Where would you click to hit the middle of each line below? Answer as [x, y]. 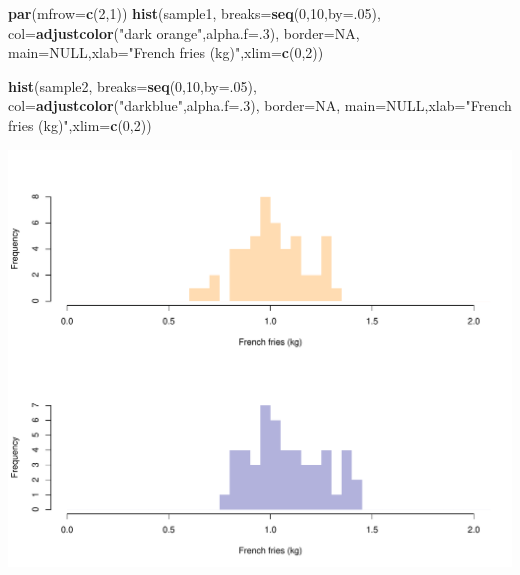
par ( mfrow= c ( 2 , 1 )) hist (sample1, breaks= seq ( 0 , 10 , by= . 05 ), [194, 13]
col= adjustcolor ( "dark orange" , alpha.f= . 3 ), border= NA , [184, 32]
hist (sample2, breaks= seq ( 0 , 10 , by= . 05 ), [132, 85]
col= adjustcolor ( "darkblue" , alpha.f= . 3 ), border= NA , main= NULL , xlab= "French [260, 105]
